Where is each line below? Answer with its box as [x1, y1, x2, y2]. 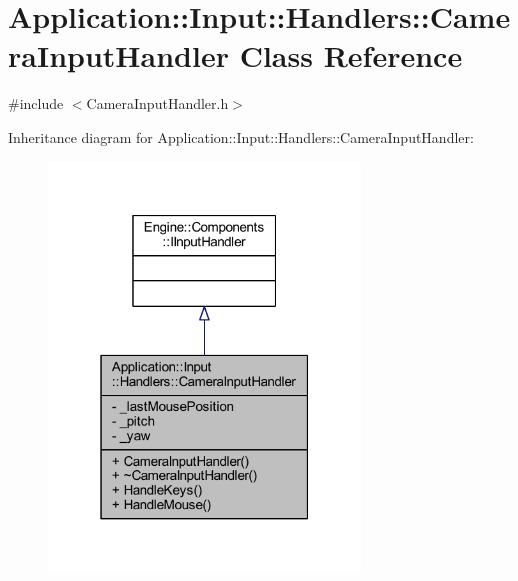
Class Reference [239, 35, 463, 76]
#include [8, 93, 64, 114]
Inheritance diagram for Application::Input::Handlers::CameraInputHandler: [8, 126, 474, 147]
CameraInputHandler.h [86, 93, 229, 114]
